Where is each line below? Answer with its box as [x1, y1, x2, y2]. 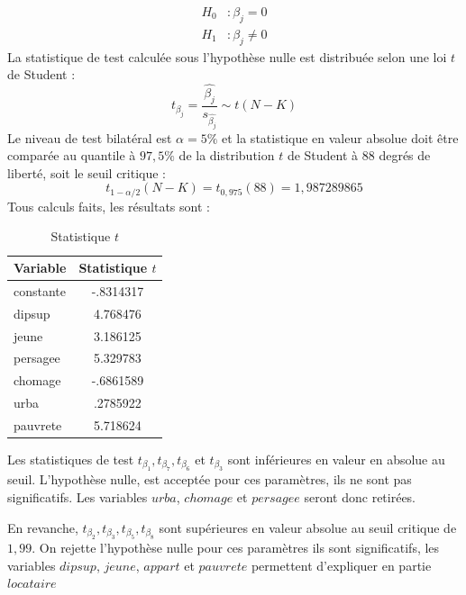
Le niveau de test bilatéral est [7, 128, 172, 147]
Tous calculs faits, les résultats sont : [7, 196, 210, 215]
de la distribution [178, 146, 275, 165]
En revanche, [7, 518, 78, 536]
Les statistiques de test [7, 450, 134, 469]
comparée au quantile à [7, 146, 136, 165]
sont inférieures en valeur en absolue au [227, 450, 445, 469]
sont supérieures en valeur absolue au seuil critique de [159, 518, 457, 536]
